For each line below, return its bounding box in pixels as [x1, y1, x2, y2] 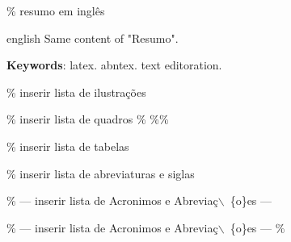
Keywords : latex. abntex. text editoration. [6, 56, 222, 73]
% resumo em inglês [6, 2, 105, 19]
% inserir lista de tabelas [6, 137, 129, 154]
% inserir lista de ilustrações [6, 83, 146, 100]
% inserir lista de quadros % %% [6, 111, 169, 127]
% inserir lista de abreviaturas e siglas [6, 165, 195, 181]
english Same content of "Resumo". [6, 29, 179, 46]
